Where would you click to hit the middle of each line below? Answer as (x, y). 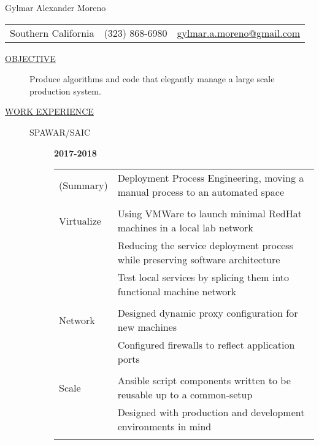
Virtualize (80, 220)
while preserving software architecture (199, 260)
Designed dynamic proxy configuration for (208, 313)
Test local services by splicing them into (203, 277)
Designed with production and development (211, 412)
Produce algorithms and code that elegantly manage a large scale (152, 79)
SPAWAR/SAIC (60, 132)
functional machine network (177, 292)
